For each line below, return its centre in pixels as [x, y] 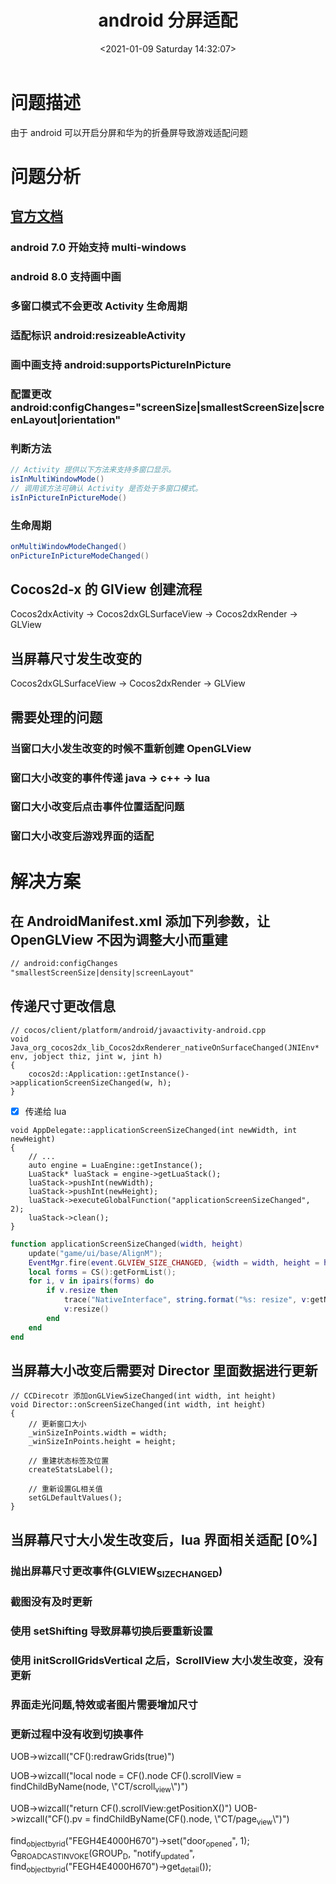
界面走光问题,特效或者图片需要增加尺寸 [104, 1704]
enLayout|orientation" [66, 419]
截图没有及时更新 [51, 1601]
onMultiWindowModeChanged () [69, 546]
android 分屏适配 [168, 20]
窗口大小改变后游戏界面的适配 [82, 836]
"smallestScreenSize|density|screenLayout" [102, 973]
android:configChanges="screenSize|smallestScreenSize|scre [167, 407]
